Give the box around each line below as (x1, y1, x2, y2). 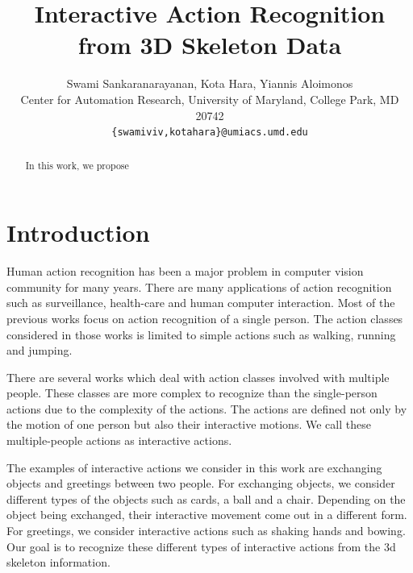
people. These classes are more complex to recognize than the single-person (6, 384, 378, 401)
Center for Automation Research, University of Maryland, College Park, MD (20, 90, 399, 107)
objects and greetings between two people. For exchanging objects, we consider (6, 475, 395, 492)
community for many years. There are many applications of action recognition (6, 278, 392, 295)
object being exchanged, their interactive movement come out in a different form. (6, 506, 407, 523)
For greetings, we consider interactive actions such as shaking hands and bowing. (6, 522, 406, 539)
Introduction (6, 216, 150, 249)
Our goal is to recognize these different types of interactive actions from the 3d (6, 538, 396, 554)
